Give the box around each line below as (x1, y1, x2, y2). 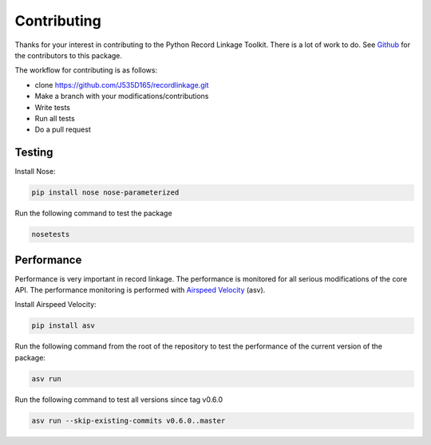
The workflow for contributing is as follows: (14, 65, 158, 75)
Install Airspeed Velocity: (14, 300, 97, 309)
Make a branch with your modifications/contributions (34, 92, 209, 101)
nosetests (31, 230, 70, 239)
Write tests (34, 102, 71, 112)
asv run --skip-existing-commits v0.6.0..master (31, 415, 226, 425)
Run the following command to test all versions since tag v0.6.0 (14, 395, 223, 404)
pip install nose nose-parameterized (31, 188, 180, 197)
